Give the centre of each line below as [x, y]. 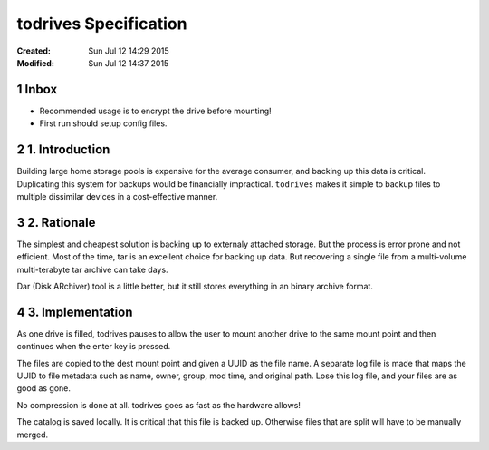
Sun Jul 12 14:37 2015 [129, 63]
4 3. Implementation [75, 312]
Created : [34, 51]
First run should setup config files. [103, 123]
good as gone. [44, 388]
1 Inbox [37, 89]
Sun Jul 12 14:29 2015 [129, 51]
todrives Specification [102, 24]
